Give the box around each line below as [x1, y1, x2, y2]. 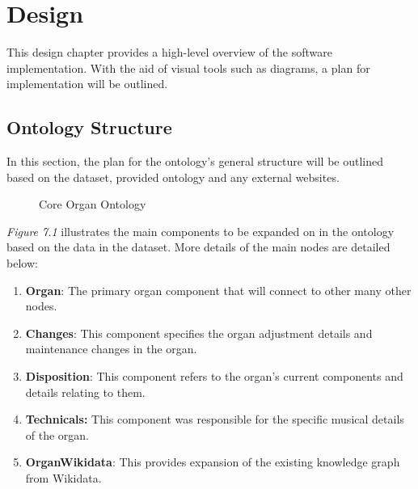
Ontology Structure [6, 115, 172, 140]
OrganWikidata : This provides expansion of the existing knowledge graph [25, 453, 400, 470]
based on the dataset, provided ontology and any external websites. [6, 168, 340, 185]
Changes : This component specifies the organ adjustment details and [25, 324, 373, 341]
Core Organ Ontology [39, 196, 146, 213]
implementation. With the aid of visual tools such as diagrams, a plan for [6, 59, 370, 76]
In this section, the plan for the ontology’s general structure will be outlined [6, 153, 383, 170]
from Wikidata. [25, 470, 102, 487]
